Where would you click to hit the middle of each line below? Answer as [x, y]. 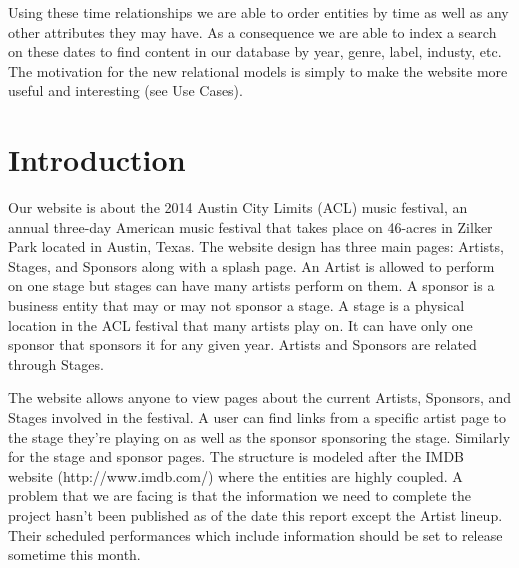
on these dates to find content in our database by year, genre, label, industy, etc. [255, 51]
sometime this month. [74, 554]
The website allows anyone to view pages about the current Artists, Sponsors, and [260, 397]
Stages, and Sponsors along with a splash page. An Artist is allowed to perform [251, 265]
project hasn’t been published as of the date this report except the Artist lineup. [255, 515]
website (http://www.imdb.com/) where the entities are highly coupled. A [235, 475]
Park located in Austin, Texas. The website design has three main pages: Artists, [256, 246]
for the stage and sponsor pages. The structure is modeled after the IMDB [236, 456]
